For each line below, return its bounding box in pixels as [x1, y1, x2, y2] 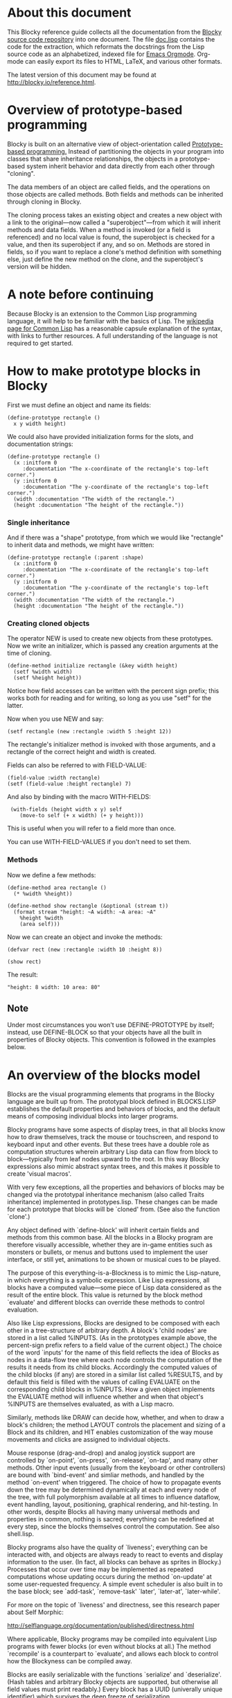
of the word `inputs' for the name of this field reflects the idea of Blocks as [7, 1348, 220, 1357]
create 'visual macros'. [7, 1170, 72, 1178]
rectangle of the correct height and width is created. [7, 748, 157, 756]
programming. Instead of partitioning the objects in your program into [26, 147, 224, 155]
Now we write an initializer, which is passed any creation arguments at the [7, 642, 219, 650]
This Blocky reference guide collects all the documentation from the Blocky [7, 28, 222, 36]
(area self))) [19, 920, 60, 927]
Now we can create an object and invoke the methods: [7, 933, 163, 941]
